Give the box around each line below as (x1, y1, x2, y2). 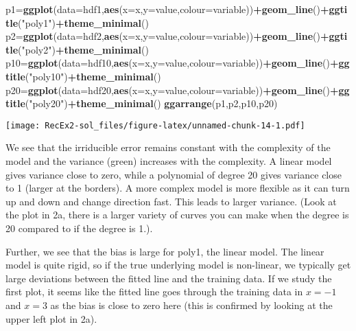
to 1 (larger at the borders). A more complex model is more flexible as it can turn (5, 181, 350, 195)
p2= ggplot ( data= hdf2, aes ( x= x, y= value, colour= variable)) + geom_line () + (5, 29, 329, 43)
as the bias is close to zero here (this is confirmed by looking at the (50, 297, 333, 312)
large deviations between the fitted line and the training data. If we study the (5, 271, 332, 285)
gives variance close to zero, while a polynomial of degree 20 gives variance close (5, 167, 342, 181)
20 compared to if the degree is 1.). (5, 220, 153, 235)
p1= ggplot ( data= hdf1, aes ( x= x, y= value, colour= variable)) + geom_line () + (5, 2, 329, 16)
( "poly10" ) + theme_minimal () (25, 69, 161, 83)
